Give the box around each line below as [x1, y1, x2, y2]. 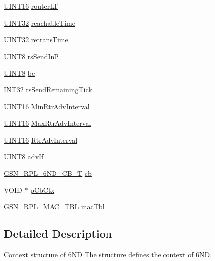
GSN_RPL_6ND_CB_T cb [4, 168, 92, 178]
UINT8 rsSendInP [4, 51, 59, 61]
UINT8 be [4, 68, 35, 78]
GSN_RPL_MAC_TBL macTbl [4, 201, 105, 212]
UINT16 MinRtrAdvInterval [4, 101, 90, 111]
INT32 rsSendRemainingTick [4, 84, 92, 94]
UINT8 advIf [4, 151, 44, 162]
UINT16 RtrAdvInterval [4, 134, 78, 145]
